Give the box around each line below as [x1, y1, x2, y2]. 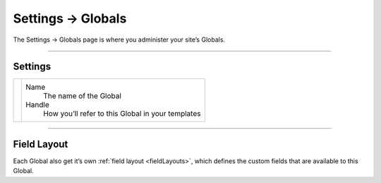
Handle [25, 100, 49, 110]
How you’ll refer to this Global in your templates [43, 109, 201, 119]
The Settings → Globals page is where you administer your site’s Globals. [13, 35, 226, 44]
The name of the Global [43, 91, 121, 101]
